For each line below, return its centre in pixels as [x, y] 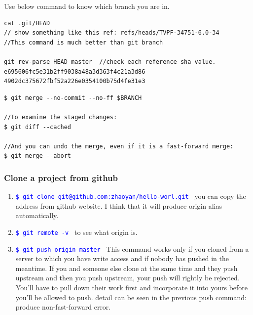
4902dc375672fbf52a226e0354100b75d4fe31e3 [75, 81]
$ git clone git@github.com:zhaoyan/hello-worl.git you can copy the [131, 196]
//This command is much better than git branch [84, 42]
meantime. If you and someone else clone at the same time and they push [126, 268]
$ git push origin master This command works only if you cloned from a [132, 248]
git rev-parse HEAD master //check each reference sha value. [110, 62]
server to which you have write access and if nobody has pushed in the [122, 258]
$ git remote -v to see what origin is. [76, 232]
